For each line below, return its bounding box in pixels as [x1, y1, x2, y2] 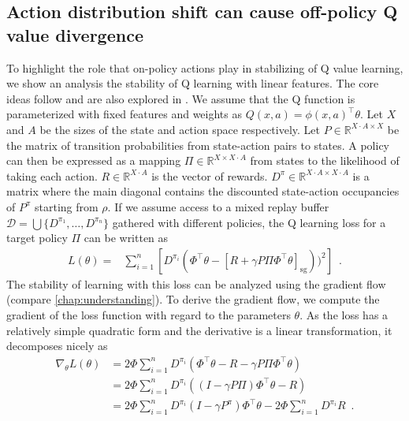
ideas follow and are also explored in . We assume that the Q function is [6, 90, 355, 106]
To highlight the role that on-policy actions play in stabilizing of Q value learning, [6, 59, 403, 76]
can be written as [84, 229, 169, 246]
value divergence [6, 22, 143, 47]
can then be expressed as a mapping [6, 152, 181, 169]
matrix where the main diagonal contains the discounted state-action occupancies [6, 183, 400, 199]
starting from [34, 198, 99, 214]
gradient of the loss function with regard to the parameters [6, 306, 291, 322]
